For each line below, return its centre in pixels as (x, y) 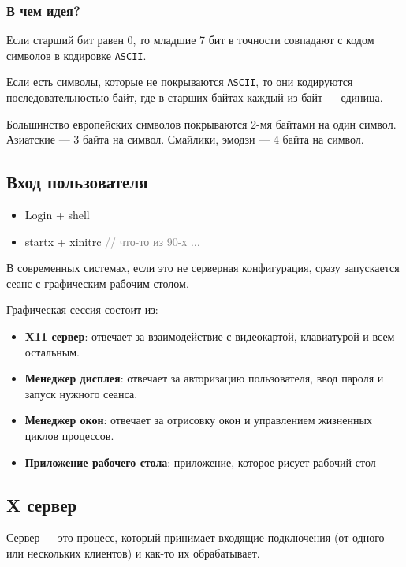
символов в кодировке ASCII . (76, 55)
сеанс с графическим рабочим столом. (98, 283)
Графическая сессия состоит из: (82, 310)
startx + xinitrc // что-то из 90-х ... (112, 241)
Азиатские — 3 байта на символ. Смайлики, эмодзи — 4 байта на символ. (185, 139)
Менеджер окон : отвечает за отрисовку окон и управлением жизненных (198, 420)
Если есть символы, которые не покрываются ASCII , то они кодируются (180, 82)
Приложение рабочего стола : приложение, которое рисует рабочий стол (200, 462)
